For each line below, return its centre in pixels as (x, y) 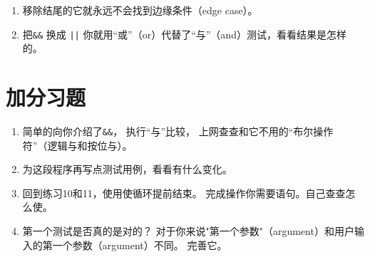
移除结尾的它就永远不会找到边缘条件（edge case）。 (140, 10)
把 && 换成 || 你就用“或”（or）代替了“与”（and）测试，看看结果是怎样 (184, 34)
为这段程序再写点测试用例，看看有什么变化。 (127, 169)
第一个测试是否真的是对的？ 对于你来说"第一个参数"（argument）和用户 (188, 231)
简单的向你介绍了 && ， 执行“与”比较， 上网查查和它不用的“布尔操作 (178, 131)
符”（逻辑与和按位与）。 (77, 145)
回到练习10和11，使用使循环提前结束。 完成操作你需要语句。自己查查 (184, 193)
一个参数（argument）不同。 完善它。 (140, 245)
